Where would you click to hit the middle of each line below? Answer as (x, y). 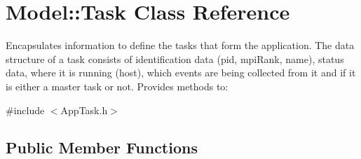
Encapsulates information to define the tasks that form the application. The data (180, 45)
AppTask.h (84, 110)
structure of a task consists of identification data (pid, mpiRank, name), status (175, 58)
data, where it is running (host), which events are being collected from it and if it (181, 72)
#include (25, 110)
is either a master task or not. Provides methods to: (117, 86)
